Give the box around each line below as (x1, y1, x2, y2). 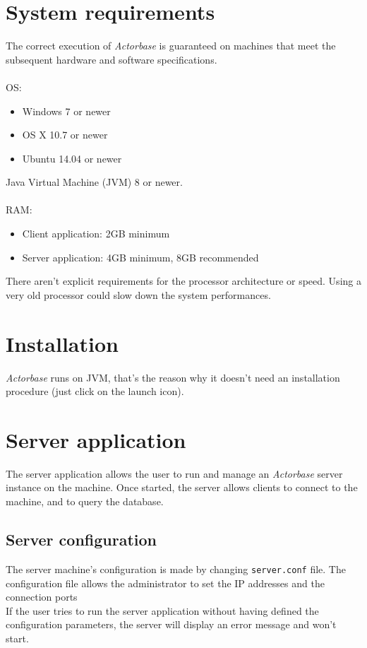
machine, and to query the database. (6, 494, 164, 509)
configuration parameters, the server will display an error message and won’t (6, 617, 337, 632)
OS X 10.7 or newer (22, 127, 108, 142)
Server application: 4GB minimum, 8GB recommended (22, 249, 259, 264)
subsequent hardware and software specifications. (6, 52, 217, 66)
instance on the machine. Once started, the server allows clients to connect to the (6, 480, 358, 495)
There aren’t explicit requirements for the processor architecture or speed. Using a (6, 273, 361, 288)
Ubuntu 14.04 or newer (22, 151, 122, 165)
